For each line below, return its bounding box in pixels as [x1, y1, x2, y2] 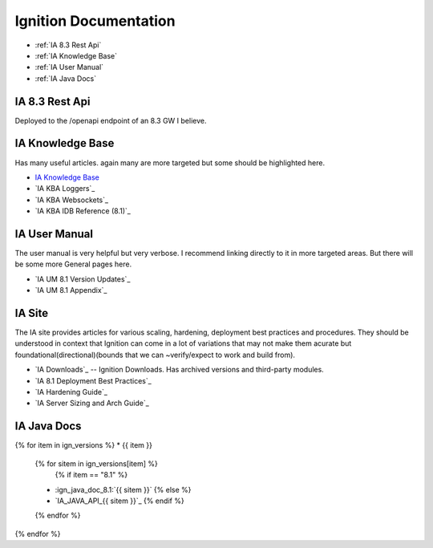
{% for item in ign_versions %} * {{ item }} [14, 440, 152, 450]
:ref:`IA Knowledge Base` [34, 51, 118, 60]
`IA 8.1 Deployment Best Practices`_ [34, 375, 152, 385]
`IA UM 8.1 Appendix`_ [34, 286, 107, 295]
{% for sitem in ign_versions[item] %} [34, 458, 158, 469]
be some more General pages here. [14, 259, 132, 269]
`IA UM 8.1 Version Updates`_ [34, 274, 131, 284]
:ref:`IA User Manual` [34, 63, 104, 72]
